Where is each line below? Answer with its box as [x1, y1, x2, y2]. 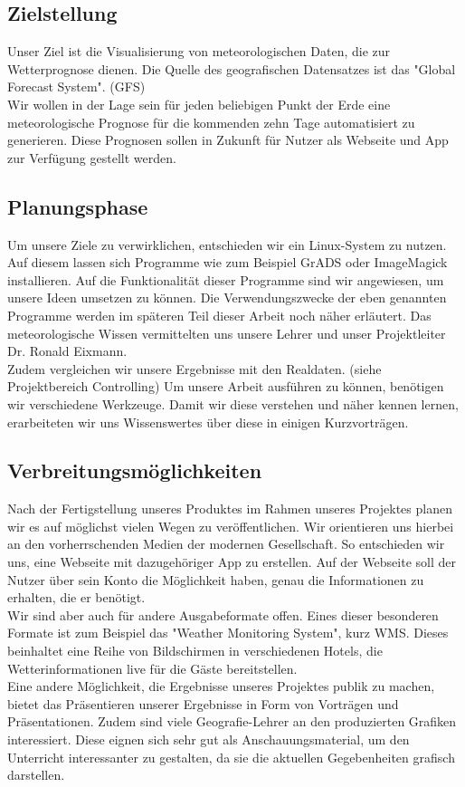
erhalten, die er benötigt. [7, 588, 146, 607]
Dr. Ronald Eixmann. [7, 341, 128, 360]
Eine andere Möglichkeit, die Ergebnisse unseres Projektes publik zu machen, [7, 677, 435, 696]
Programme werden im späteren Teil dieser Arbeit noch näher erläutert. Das [7, 305, 432, 324]
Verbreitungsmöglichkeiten [7, 456, 262, 485]
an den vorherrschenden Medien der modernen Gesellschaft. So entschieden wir [7, 534, 445, 553]
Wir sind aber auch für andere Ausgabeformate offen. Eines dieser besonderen [7, 605, 439, 624]
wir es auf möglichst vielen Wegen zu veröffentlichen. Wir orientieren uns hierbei [7, 516, 454, 535]
